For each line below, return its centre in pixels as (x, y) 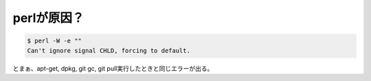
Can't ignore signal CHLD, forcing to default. (109, 50)
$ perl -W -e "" (55, 41)
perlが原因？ (48, 18)
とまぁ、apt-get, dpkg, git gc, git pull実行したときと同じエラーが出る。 (113, 68)
